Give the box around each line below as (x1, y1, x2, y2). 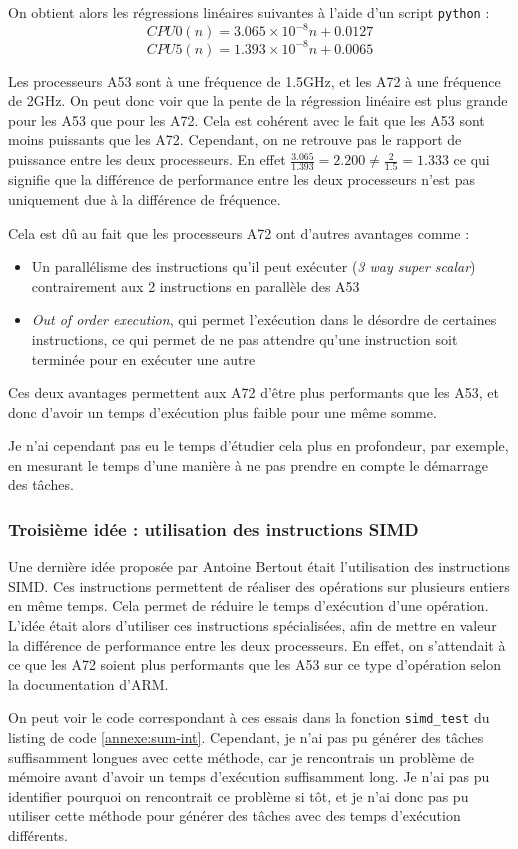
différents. (8, 825, 69, 846)
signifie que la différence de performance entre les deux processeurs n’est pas (8, 169, 475, 190)
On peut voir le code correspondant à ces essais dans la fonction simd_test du (8, 707, 490, 728)
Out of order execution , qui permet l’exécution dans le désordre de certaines (31, 309, 497, 330)
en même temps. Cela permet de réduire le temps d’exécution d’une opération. (8, 595, 489, 616)
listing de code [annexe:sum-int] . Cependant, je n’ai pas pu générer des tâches (8, 727, 484, 748)
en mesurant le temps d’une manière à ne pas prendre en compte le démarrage (8, 454, 488, 475)
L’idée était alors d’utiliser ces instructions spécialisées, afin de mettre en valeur (8, 615, 497, 636)
